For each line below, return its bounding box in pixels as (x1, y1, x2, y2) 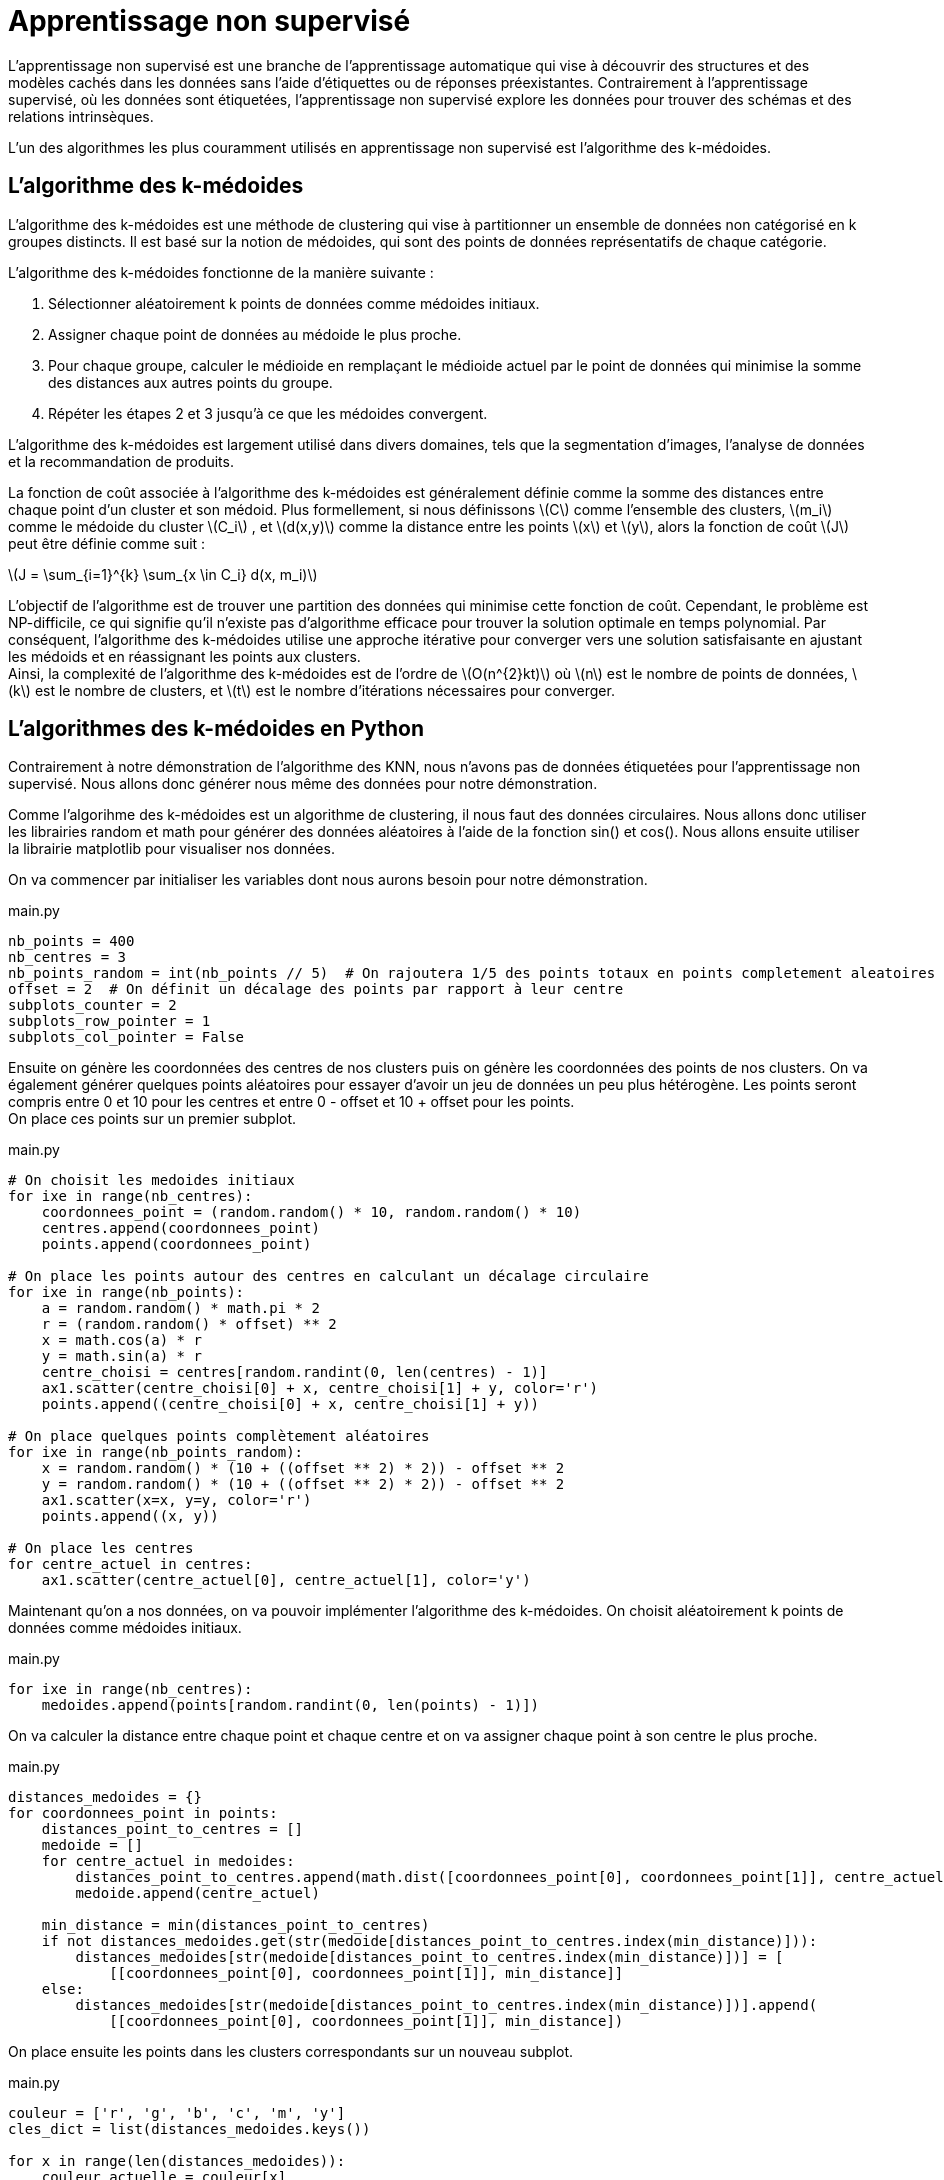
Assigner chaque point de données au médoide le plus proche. (48, 325, 462, 343)
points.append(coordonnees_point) (41, 1236, 312, 1253)
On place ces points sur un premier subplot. (8, 1110, 297, 1128)
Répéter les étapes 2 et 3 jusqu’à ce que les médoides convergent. (48, 404, 488, 422)
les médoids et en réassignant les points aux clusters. (8, 647, 361, 665)
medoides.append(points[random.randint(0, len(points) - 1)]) (41, 1697, 540, 1714)
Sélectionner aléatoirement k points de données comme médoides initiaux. (48, 294, 540, 312)
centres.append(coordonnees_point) (41, 1220, 320, 1237)
